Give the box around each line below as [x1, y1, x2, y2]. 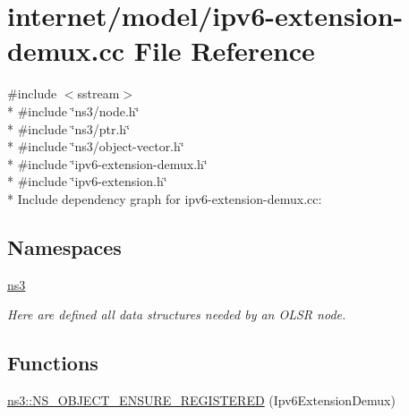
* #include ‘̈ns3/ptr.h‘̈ [7, 119, 131, 138]
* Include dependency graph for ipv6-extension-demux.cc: [7, 189, 322, 208]
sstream [77, 84, 120, 103]
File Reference [133, 32, 315, 69]
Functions [7, 349, 98, 377]
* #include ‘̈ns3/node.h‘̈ [7, 101, 140, 120]
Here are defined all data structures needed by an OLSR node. [7, 305, 346, 324]
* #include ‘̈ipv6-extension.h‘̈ [7, 172, 167, 191]
